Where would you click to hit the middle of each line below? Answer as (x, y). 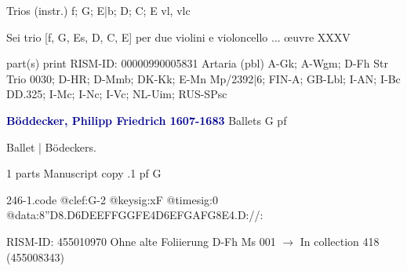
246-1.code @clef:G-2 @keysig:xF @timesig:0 (112, 199)
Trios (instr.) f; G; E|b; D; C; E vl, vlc (98, 10)
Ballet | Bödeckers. (51, 146)
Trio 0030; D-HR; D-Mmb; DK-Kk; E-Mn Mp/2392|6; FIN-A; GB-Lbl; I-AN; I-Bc (203, 78)
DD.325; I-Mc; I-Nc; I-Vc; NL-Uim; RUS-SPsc (117, 94)
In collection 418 (340, 241)
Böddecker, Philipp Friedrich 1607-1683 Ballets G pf (147, 120)
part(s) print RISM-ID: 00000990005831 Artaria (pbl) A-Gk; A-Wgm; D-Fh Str (197, 63)
